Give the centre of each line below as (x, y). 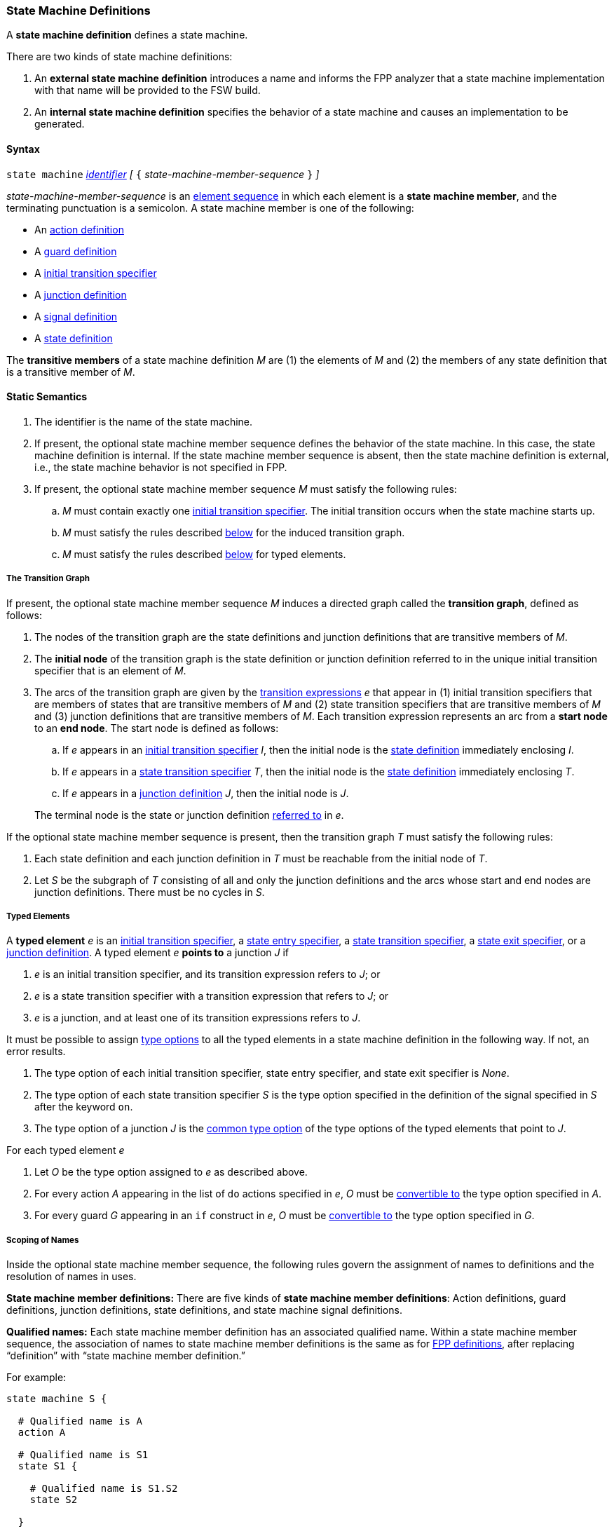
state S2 (54, 1500)
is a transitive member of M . (71, 372)
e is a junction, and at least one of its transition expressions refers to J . (198, 1018)
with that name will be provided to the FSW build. (148, 90)
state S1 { (48, 1466)
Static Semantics (47, 397)
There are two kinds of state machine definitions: (120, 57)
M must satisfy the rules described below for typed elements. (204, 554)
